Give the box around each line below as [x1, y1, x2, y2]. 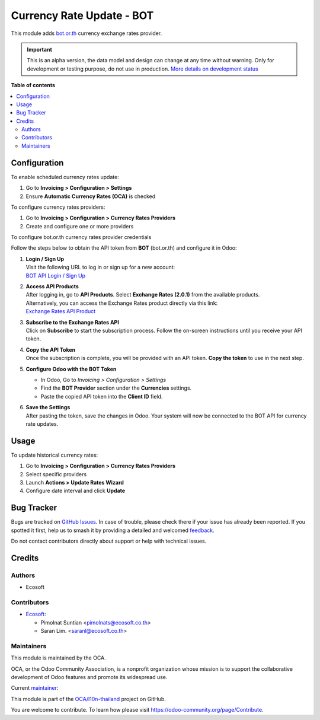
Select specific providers [25, 470, 87, 477]
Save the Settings [25, 404, 71, 411]
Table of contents [11, 82, 56, 89]
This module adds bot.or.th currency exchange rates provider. [11, 30, 162, 37]
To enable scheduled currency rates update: [11, 173, 120, 180]
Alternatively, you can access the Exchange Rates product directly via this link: [25, 300, 218, 307]
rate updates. [25, 420, 59, 427]
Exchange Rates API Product [25, 308, 96, 315]
